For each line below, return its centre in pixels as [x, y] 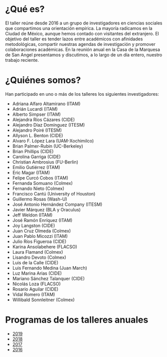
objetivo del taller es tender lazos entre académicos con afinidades [74, 39]
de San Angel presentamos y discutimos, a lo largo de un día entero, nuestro [84, 55]
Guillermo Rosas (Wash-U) [40, 199]
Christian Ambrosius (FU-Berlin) [45, 162]
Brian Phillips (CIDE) [33, 151]
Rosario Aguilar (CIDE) [35, 289]
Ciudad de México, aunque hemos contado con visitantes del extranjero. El [82, 33]
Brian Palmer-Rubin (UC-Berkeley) [48, 146]
